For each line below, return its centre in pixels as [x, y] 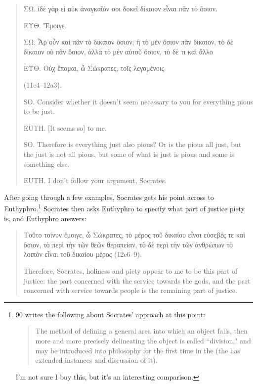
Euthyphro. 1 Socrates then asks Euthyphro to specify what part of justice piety [125, 208]
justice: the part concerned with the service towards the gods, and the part [137, 280]
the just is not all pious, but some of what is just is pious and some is [129, 154]
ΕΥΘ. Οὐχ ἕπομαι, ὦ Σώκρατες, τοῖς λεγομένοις [94, 68]
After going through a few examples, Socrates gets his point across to [109, 197]
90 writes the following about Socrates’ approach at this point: [110, 314]
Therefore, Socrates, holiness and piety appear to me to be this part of [130, 270]
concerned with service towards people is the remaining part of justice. [130, 290]
